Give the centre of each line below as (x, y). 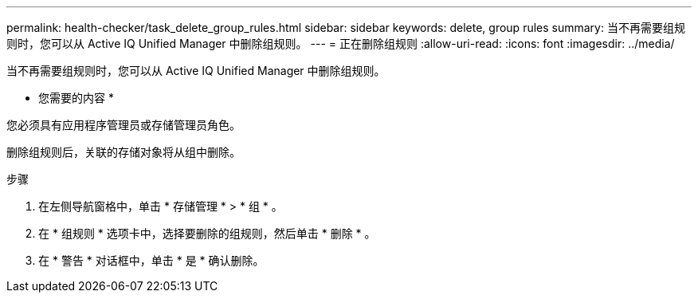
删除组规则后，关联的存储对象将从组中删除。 (124, 152)
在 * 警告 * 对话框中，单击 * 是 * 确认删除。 (151, 260)
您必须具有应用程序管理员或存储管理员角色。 (124, 125)
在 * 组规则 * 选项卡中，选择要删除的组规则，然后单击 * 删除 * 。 (207, 233)
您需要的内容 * (76, 98)
